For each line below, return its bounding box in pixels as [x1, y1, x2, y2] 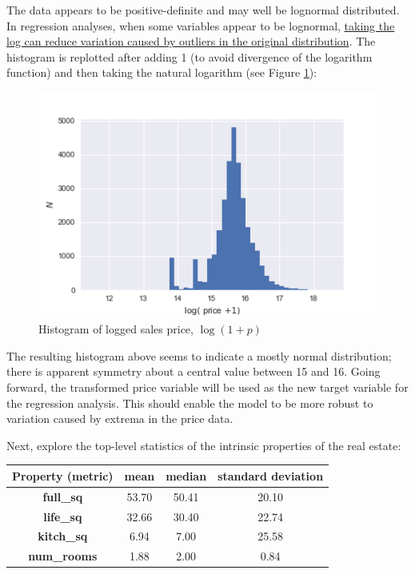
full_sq [42, 488, 83, 504]
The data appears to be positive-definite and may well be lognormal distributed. [6, 2, 400, 18]
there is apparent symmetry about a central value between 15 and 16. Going [6, 363, 381, 380]
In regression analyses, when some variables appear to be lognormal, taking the [6, 17, 395, 34]
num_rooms [28, 548, 98, 564]
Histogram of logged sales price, [38, 321, 194, 337]
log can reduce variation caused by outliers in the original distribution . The [6, 33, 376, 50]
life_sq [43, 508, 82, 524]
